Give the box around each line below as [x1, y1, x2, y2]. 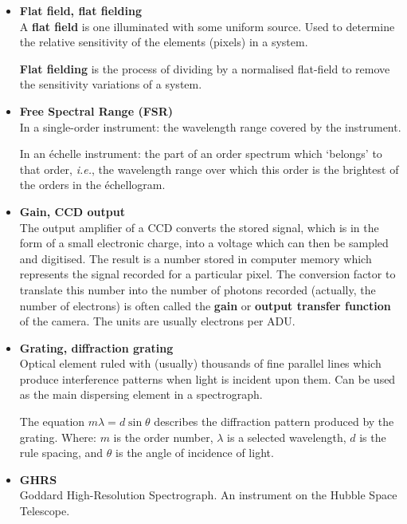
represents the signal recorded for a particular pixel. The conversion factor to [19, 266, 396, 282]
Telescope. [19, 502, 70, 519]
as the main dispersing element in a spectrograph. [19, 386, 263, 403]
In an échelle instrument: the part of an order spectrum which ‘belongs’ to [19, 145, 382, 162]
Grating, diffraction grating [19, 339, 174, 356]
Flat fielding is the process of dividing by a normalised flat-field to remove [19, 60, 390, 77]
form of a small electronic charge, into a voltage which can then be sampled [19, 234, 389, 251]
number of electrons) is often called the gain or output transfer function [19, 297, 391, 313]
